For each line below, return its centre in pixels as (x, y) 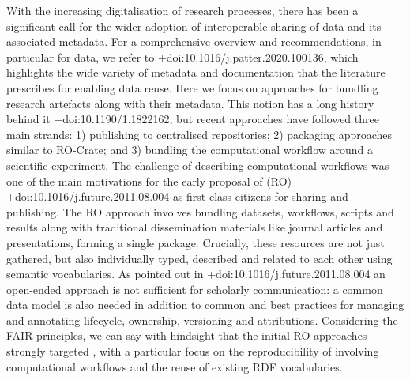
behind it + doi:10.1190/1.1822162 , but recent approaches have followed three (193, 119)
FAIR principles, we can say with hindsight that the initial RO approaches (187, 335)
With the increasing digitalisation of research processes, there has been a (182, 10)
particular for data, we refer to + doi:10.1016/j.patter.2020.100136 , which (182, 56)
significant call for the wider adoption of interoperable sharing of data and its (194, 26)
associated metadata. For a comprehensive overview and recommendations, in (194, 41)
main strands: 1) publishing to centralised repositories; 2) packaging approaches (199, 134)
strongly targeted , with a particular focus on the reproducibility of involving (193, 351)
